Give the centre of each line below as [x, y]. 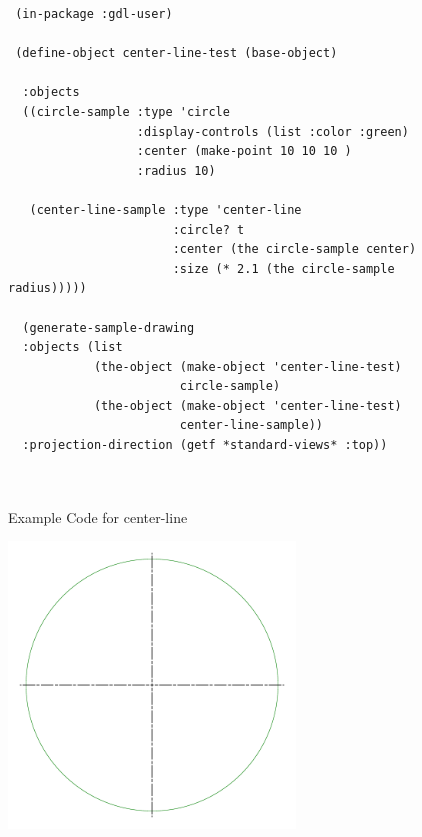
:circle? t [208, 229]
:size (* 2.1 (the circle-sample [283, 268]
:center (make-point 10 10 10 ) [244, 151]
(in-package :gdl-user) [94, 14]
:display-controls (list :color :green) [272, 131]
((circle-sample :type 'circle [126, 111]
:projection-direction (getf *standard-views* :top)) [205, 445]
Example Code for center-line [98, 516]
